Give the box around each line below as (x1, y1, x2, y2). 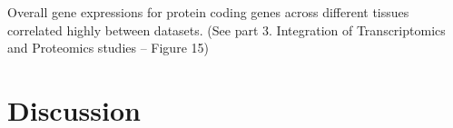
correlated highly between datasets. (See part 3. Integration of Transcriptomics (7, 20, 446, 39)
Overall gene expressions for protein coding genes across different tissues (7, 3, 409, 21)
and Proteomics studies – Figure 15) (7, 38, 209, 57)
